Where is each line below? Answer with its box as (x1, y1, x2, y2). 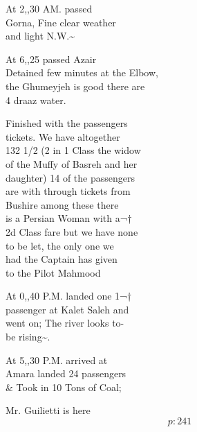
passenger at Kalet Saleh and (6, 302, 129, 316)
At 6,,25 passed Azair (6, 51, 97, 66)
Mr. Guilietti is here (6, 403, 91, 417)
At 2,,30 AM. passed (6, 1, 93, 15)
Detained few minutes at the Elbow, (6, 65, 158, 80)
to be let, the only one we (6, 238, 114, 252)
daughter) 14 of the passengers (6, 170, 135, 184)
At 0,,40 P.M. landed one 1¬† (6, 288, 132, 303)
